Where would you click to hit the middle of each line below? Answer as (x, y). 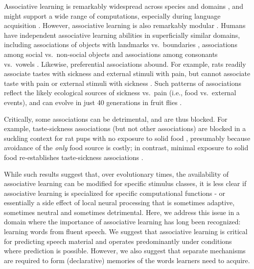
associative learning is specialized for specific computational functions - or (115, 193)
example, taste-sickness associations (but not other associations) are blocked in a (125, 128)
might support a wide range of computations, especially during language (112, 15)
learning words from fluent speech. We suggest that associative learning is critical (126, 231)
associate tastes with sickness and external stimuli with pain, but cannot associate (127, 73)
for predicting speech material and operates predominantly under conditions (118, 241)
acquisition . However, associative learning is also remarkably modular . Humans (125, 25)
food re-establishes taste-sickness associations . (74, 157)
